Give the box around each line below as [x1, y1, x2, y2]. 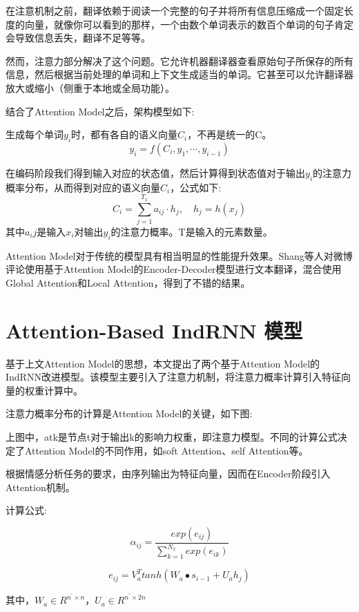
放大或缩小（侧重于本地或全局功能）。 [6, 80, 175, 95]
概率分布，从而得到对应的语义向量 [6, 180, 160, 194]
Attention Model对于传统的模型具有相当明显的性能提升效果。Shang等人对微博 [6, 248, 353, 262]
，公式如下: [170, 180, 222, 194]
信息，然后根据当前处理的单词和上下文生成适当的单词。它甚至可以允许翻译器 [6, 67, 353, 82]
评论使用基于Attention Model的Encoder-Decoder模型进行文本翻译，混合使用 [6, 262, 342, 276]
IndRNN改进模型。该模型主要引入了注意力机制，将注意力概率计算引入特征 [6, 370, 341, 384]
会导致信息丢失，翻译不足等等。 [6, 30, 151, 45]
